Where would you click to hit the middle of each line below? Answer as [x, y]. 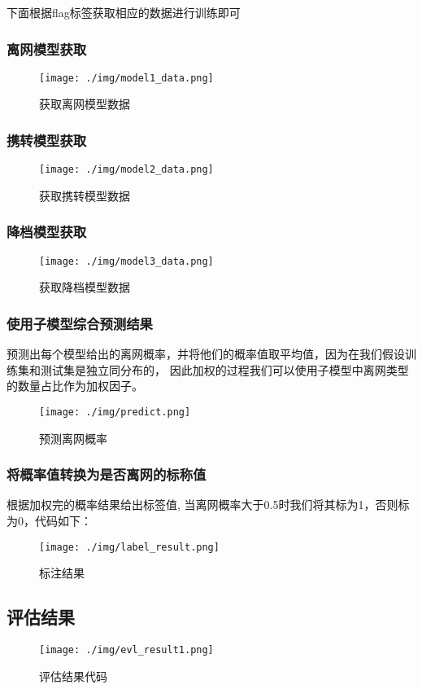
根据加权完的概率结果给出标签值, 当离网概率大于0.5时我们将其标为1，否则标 [208, 505]
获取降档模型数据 [85, 287]
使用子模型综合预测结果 [80, 323]
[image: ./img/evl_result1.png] [126, 650]
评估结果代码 [73, 676]
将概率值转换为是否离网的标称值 [107, 474]
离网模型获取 [47, 48]
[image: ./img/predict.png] [115, 412]
